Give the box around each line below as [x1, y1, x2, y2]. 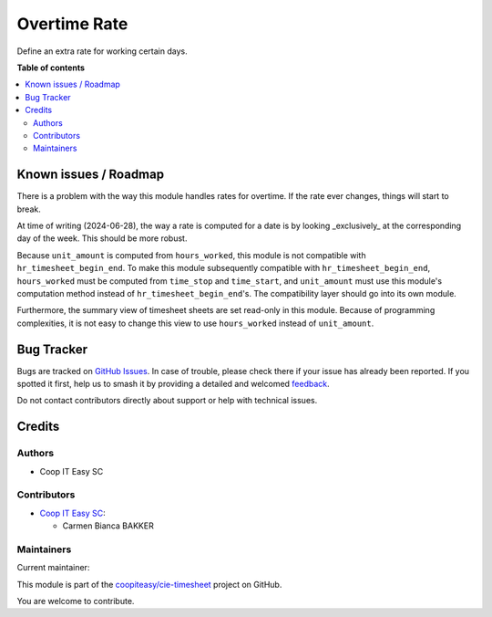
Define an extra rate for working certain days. [16, 46, 188, 57]
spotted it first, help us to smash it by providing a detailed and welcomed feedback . [16, 379, 330, 389]
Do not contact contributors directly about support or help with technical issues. [16, 395, 318, 406]
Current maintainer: [16, 562, 90, 573]
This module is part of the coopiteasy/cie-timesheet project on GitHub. [16, 579, 282, 590]
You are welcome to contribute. [16, 596, 135, 606]
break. [16, 204, 41, 214]
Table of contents [16, 62, 86, 73]
